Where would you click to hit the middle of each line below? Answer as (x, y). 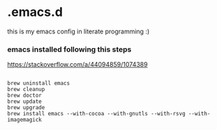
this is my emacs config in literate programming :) (78, 31)
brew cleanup (26, 90)
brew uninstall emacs (39, 83)
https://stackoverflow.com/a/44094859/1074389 (77, 65)
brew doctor (24, 96)
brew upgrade (26, 108)
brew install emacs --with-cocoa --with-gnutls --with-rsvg (97, 114)
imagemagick (24, 120)
